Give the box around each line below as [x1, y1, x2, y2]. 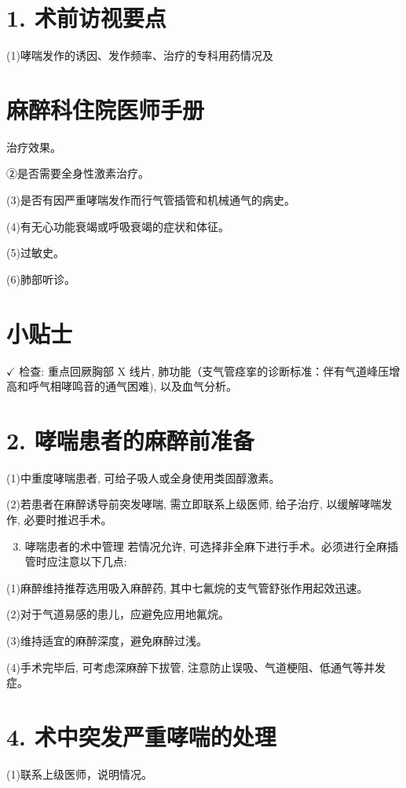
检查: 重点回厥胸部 [19, 362, 114, 379]
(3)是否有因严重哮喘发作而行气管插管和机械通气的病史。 [6, 192, 295, 208]
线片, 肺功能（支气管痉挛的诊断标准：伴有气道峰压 [129, 362, 390, 379]
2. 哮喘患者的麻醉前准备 [6, 423, 254, 456]
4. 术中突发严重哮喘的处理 [6, 720, 276, 752]
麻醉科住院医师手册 [6, 93, 205, 125]
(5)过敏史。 [6, 244, 64, 261]
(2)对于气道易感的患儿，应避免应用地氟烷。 [6, 606, 229, 622]
